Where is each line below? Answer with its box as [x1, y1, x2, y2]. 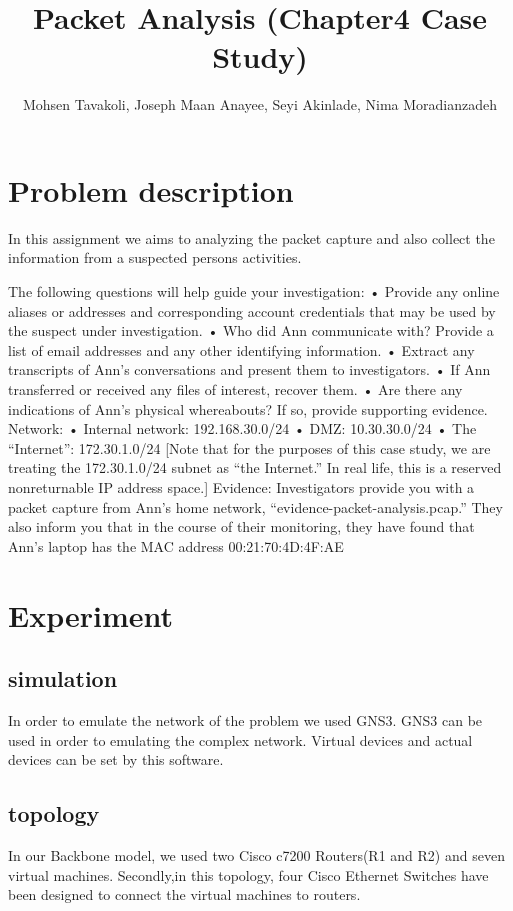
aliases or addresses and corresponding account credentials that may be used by [8, 300, 496, 321]
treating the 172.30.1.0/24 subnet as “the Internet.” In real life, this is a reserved [8, 457, 502, 478]
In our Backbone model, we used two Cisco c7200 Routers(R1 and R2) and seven [8, 844, 505, 865]
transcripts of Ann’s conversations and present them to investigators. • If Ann [8, 359, 491, 380]
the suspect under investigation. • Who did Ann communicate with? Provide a [8, 320, 494, 341]
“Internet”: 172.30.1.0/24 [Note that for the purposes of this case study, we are [8, 437, 491, 458]
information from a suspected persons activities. [8, 247, 302, 268]
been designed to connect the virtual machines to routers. [8, 884, 361, 905]
